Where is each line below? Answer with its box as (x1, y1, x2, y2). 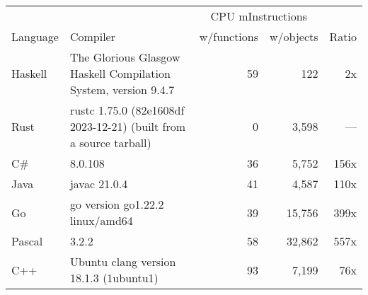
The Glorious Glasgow (69, 49, 180, 65)
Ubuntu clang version (69, 253, 176, 270)
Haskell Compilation (69, 65, 171, 81)
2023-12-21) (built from (69, 118, 186, 134)
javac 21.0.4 (69, 175, 128, 192)
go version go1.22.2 (69, 196, 164, 212)
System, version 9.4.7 (69, 81, 175, 98)
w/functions (199, 28, 259, 45)
